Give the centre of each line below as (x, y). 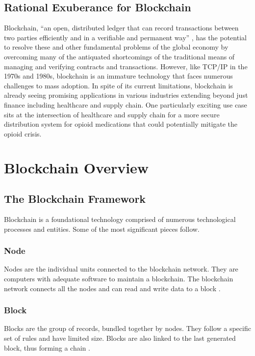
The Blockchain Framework (75, 199)
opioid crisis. (23, 133)
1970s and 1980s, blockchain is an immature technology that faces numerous (118, 76)
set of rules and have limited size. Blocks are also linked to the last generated (120, 338)
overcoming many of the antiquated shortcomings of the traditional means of (119, 56)
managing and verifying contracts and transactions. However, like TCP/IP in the (126, 66)
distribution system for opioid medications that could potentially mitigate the (121, 124)
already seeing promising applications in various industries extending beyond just (126, 95)
